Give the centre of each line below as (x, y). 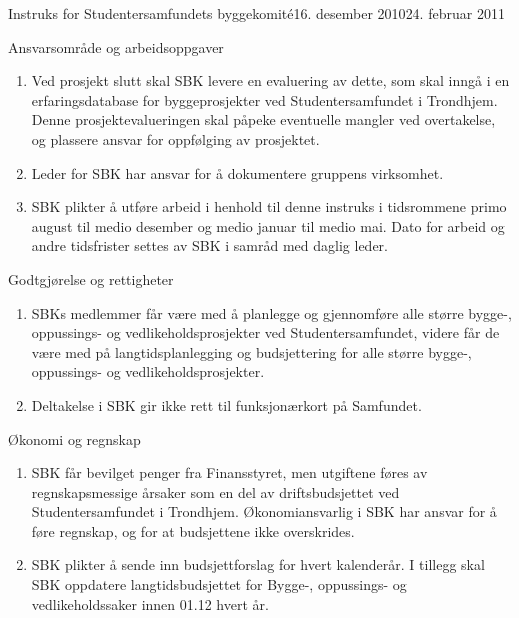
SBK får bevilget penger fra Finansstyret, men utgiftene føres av (229, 472)
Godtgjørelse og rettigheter (91, 278)
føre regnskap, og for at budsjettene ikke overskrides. (193, 530)
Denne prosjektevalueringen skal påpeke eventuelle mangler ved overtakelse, (263, 119)
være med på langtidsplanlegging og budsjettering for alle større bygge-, (251, 351)
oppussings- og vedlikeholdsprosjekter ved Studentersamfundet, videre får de (265, 332)
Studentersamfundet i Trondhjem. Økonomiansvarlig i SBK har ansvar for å (264, 511)
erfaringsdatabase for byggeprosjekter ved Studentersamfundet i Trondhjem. (264, 99)
